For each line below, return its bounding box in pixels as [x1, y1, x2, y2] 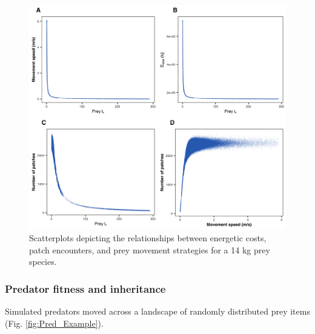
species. [29, 255, 57, 268]
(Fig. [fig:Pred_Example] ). [5, 316, 104, 329]
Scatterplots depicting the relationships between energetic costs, [29, 232, 267, 244]
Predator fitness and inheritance [5, 281, 166, 296]
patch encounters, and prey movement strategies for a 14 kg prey [29, 243, 270, 256]
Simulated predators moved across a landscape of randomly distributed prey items [5, 305, 310, 318]
